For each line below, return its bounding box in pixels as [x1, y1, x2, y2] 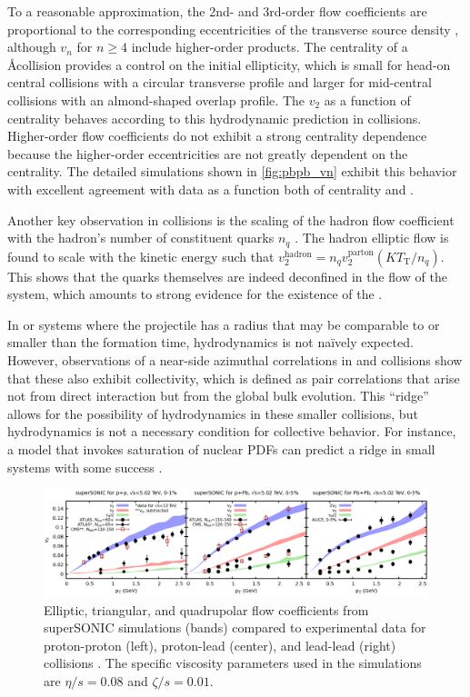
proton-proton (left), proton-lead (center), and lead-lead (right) [44, 635, 396, 654]
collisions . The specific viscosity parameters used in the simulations [44, 653, 422, 672]
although [7, 37, 56, 56]
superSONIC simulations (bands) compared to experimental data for [44, 618, 426, 637]
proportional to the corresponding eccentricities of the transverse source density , [7, 19, 459, 38]
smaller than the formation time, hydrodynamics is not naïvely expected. [7, 333, 414, 352]
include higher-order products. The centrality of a [131, 37, 408, 56]
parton [347, 247, 374, 257]
